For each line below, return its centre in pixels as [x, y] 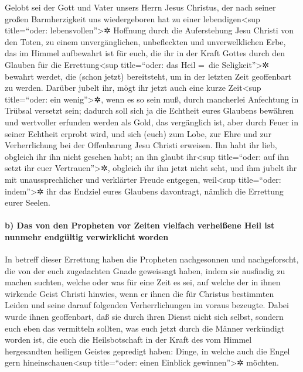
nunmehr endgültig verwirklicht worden [87, 236]
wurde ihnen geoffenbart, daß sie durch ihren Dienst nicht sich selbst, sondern [144, 317]
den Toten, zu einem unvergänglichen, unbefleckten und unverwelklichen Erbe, [145, 41]
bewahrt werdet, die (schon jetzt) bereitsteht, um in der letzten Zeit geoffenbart [148, 76]
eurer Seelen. [28, 202]
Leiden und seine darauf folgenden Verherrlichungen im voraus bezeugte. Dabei [147, 305]
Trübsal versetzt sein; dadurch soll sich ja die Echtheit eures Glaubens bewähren [149, 110]
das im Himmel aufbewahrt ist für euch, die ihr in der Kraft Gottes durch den [145, 53]
